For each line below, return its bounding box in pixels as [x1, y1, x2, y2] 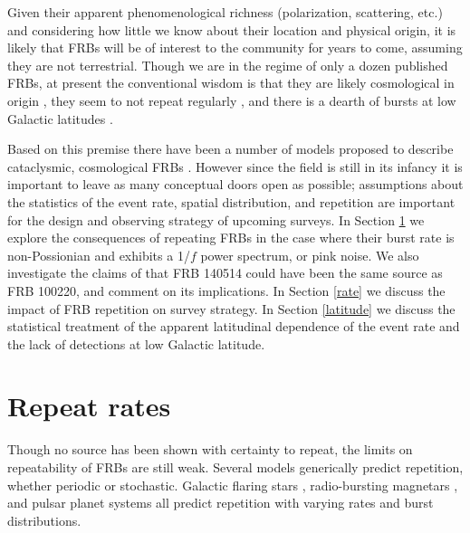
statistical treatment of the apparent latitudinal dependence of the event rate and [7, 317, 460, 336]
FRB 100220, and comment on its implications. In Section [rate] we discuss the [7, 281, 446, 300]
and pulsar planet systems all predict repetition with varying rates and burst [7, 493, 434, 512]
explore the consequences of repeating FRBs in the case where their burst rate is [7, 228, 455, 247]
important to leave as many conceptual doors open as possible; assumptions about [7, 175, 464, 194]
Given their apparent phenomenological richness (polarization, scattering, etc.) [7, 3, 443, 21]
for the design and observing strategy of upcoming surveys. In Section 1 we [7, 210, 425, 229]
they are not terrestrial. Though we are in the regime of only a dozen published [7, 55, 448, 74]
